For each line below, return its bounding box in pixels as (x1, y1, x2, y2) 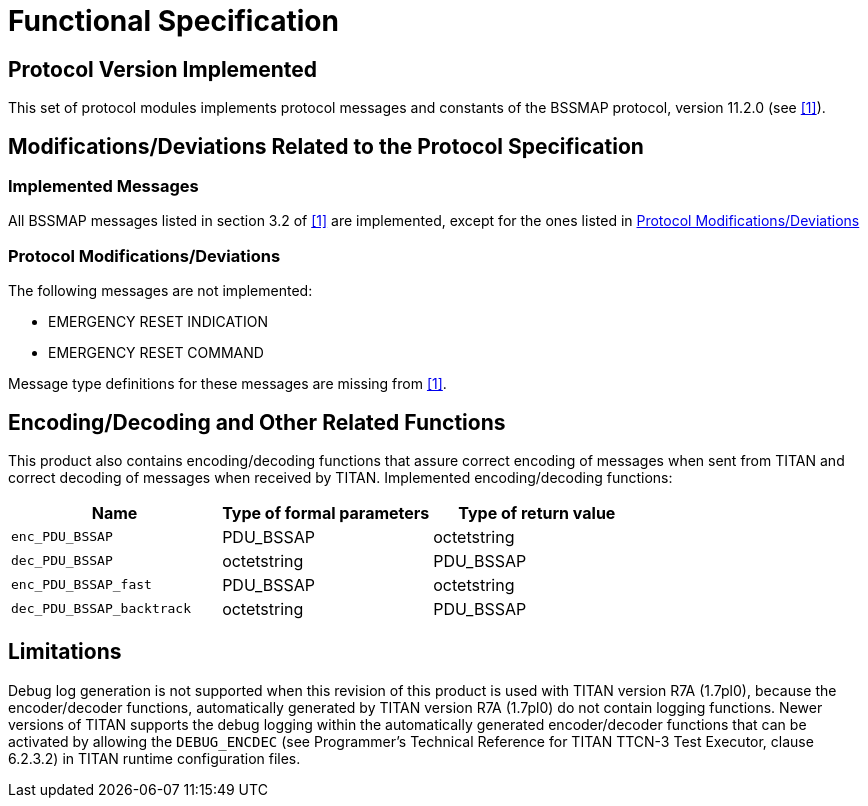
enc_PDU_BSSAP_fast (11, 577, 152, 593)
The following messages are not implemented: (8, 282, 313, 300)
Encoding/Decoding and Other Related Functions (8, 409, 506, 435)
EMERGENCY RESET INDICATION (48, 313, 269, 331)
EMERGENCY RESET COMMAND (48, 344, 264, 362)
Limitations (8, 639, 122, 665)
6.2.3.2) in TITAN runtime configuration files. (8, 749, 301, 767)
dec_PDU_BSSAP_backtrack (11, 601, 192, 617)
